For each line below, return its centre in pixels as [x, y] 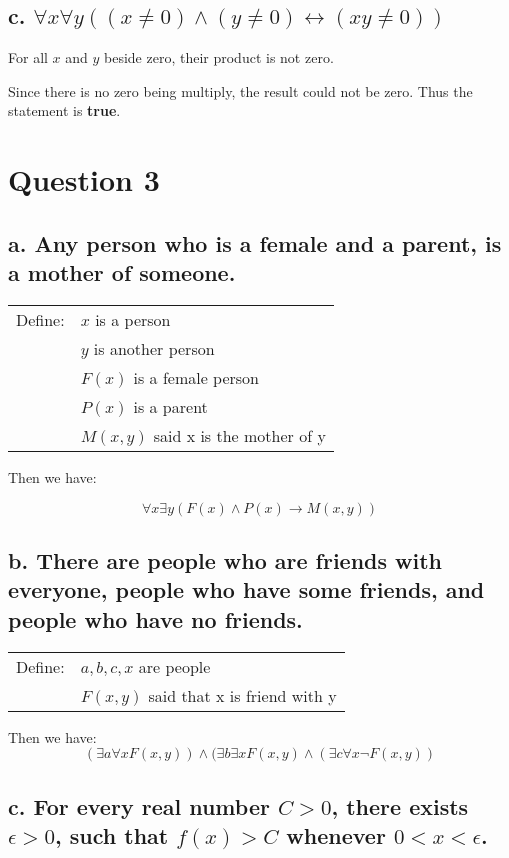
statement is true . [64, 110]
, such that [112, 834]
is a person [133, 319]
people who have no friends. [155, 618]
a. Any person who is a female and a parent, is [255, 242]
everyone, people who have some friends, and [246, 589]
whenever [336, 834]
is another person [154, 348]
